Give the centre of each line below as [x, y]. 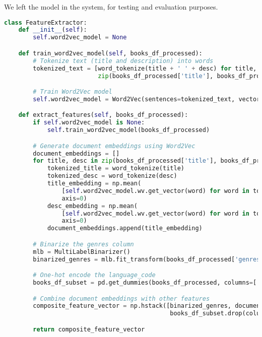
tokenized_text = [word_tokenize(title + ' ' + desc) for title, [145, 68]
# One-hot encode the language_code [94, 275]
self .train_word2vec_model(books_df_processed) [128, 130]
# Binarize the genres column [83, 244]
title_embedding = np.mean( [94, 184]
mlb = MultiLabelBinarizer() [82, 252]
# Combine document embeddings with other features [121, 298]
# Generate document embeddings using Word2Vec [114, 146]
